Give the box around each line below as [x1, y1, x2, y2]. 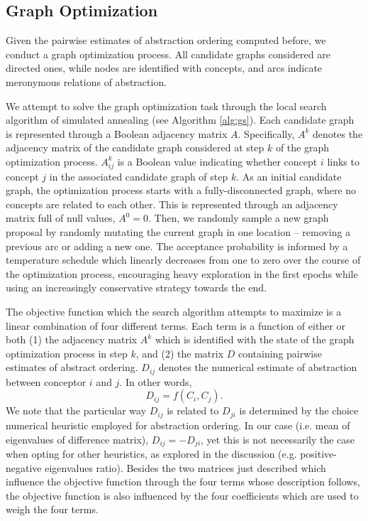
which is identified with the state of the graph [155, 332, 355, 347]
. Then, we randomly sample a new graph [148, 210, 329, 225]
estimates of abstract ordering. [6, 360, 138, 375]
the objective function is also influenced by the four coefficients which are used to [6, 488, 359, 503]
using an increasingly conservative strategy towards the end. [6, 280, 267, 295]
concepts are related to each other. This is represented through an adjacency [6, 196, 338, 211]
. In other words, [119, 374, 192, 389]
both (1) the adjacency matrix [6, 332, 138, 347]
